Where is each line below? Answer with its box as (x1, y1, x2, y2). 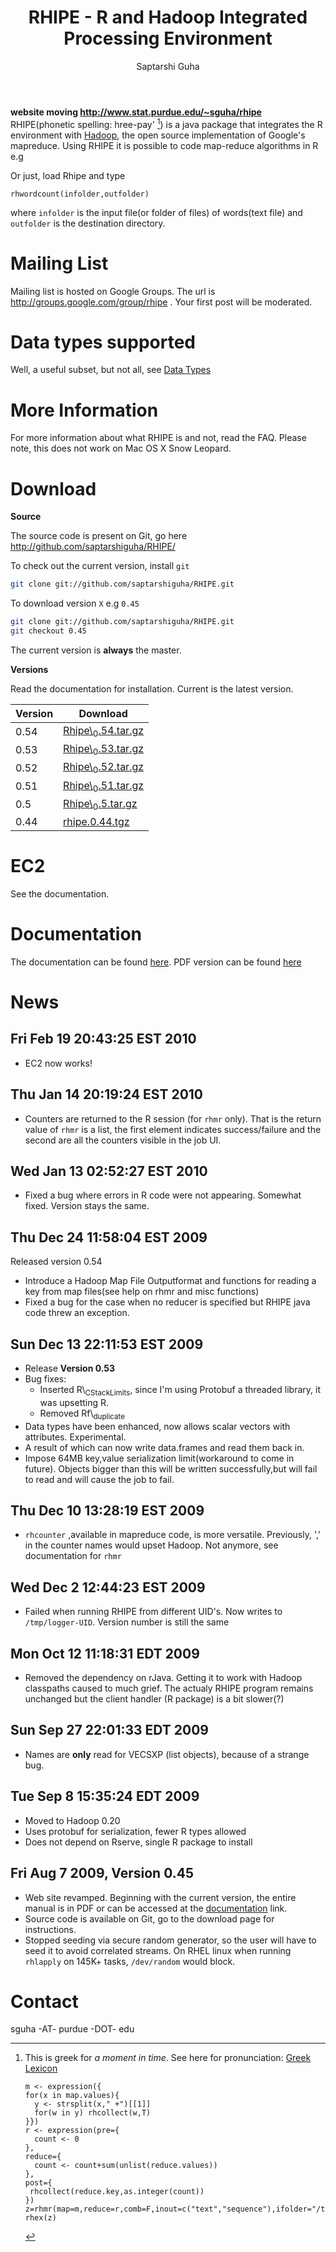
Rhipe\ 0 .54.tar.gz (63, 723, 145, 740)
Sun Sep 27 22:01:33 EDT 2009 (10, 1722, 209, 1739)
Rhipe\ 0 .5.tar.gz (63, 796, 138, 812)
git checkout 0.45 (10, 626, 87, 636)
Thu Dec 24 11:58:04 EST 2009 (10, 1229, 208, 1246)
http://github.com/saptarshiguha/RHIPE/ (10, 541, 176, 553)
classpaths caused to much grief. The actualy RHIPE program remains (24, 1682, 314, 1695)
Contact (10, 1990, 79, 2013)
